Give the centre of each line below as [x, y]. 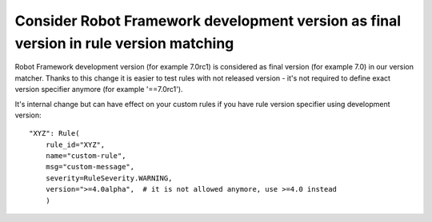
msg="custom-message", [90, 167]
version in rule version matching [124, 43]
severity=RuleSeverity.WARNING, [109, 178]
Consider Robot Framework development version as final [208, 21]
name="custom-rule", [86, 156]
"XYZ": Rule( [54, 133]
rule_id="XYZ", [75, 145]
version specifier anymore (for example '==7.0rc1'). [99, 89]
